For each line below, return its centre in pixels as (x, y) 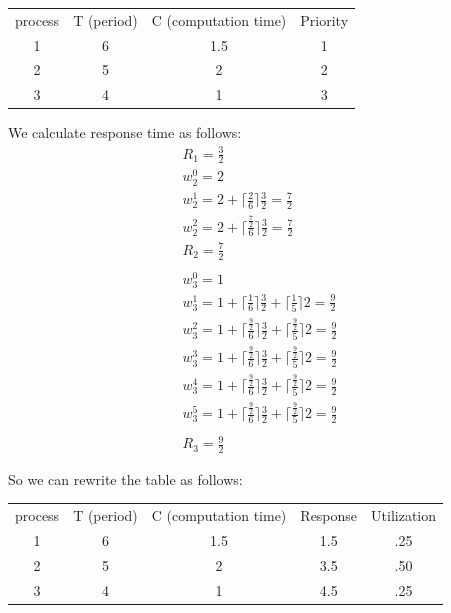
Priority (324, 19)
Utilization (404, 515)
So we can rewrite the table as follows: (125, 478)
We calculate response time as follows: (125, 132)
